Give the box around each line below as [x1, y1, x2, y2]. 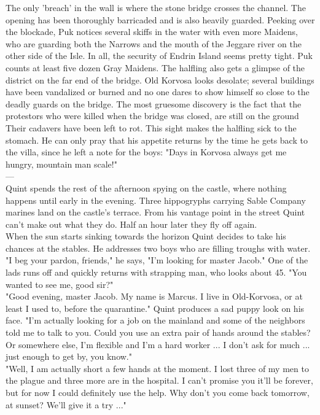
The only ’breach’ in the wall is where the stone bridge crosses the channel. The [6, 1, 306, 14]
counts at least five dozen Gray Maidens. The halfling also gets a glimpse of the [6, 61, 305, 74]
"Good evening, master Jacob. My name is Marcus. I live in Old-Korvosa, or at [6, 290, 303, 303]
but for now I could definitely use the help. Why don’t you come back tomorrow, [6, 386, 310, 398]
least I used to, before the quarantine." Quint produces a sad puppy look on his [6, 301, 305, 314]
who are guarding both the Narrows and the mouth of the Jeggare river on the [6, 37, 302, 50]
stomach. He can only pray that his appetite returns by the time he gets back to [6, 133, 308, 146]
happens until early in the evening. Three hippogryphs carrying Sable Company [6, 193, 306, 206]
